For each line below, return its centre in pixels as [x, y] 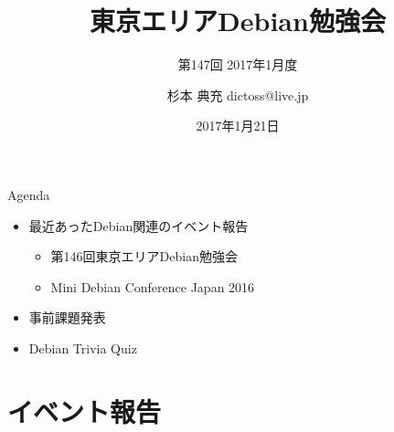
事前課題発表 [67, 317]
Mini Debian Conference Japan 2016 [153, 286]
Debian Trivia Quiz [83, 348]
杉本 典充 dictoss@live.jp [238, 95]
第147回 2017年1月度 [238, 64]
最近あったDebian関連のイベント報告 [138, 225]
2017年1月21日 [238, 126]
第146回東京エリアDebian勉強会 [144, 256]
